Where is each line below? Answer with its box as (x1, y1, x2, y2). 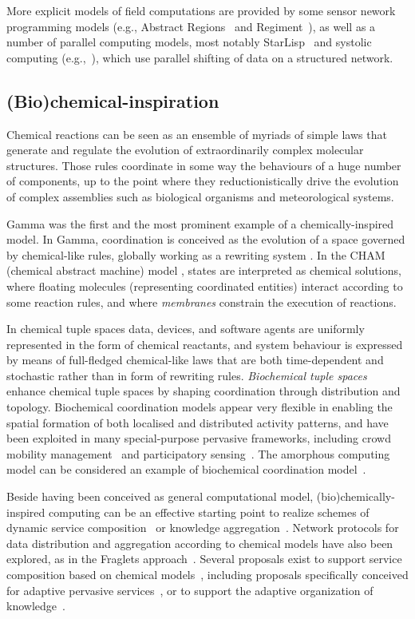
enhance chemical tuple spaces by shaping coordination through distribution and (6, 383, 401, 399)
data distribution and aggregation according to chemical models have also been (6, 534, 393, 551)
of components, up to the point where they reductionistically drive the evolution (6, 173, 399, 189)
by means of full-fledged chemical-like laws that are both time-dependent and (6, 351, 384, 368)
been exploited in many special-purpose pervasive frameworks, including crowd (6, 430, 391, 446)
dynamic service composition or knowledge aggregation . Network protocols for (6, 519, 399, 536)
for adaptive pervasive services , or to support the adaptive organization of (6, 581, 373, 598)
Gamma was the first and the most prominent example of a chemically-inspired (6, 215, 394, 232)
